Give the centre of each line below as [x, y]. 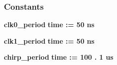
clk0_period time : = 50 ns [49, 24]
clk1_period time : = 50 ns [49, 41]
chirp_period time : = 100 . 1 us [59, 57]
